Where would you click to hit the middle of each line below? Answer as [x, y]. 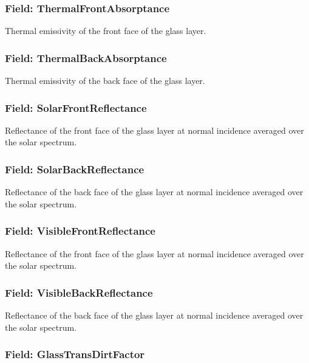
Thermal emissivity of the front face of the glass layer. [106, 31]
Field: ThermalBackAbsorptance [86, 57]
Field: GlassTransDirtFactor [75, 354]
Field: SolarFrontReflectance [76, 107]
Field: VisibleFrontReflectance [80, 231]
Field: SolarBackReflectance [75, 169]
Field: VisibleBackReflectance [79, 292]
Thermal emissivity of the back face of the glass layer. [105, 81]
